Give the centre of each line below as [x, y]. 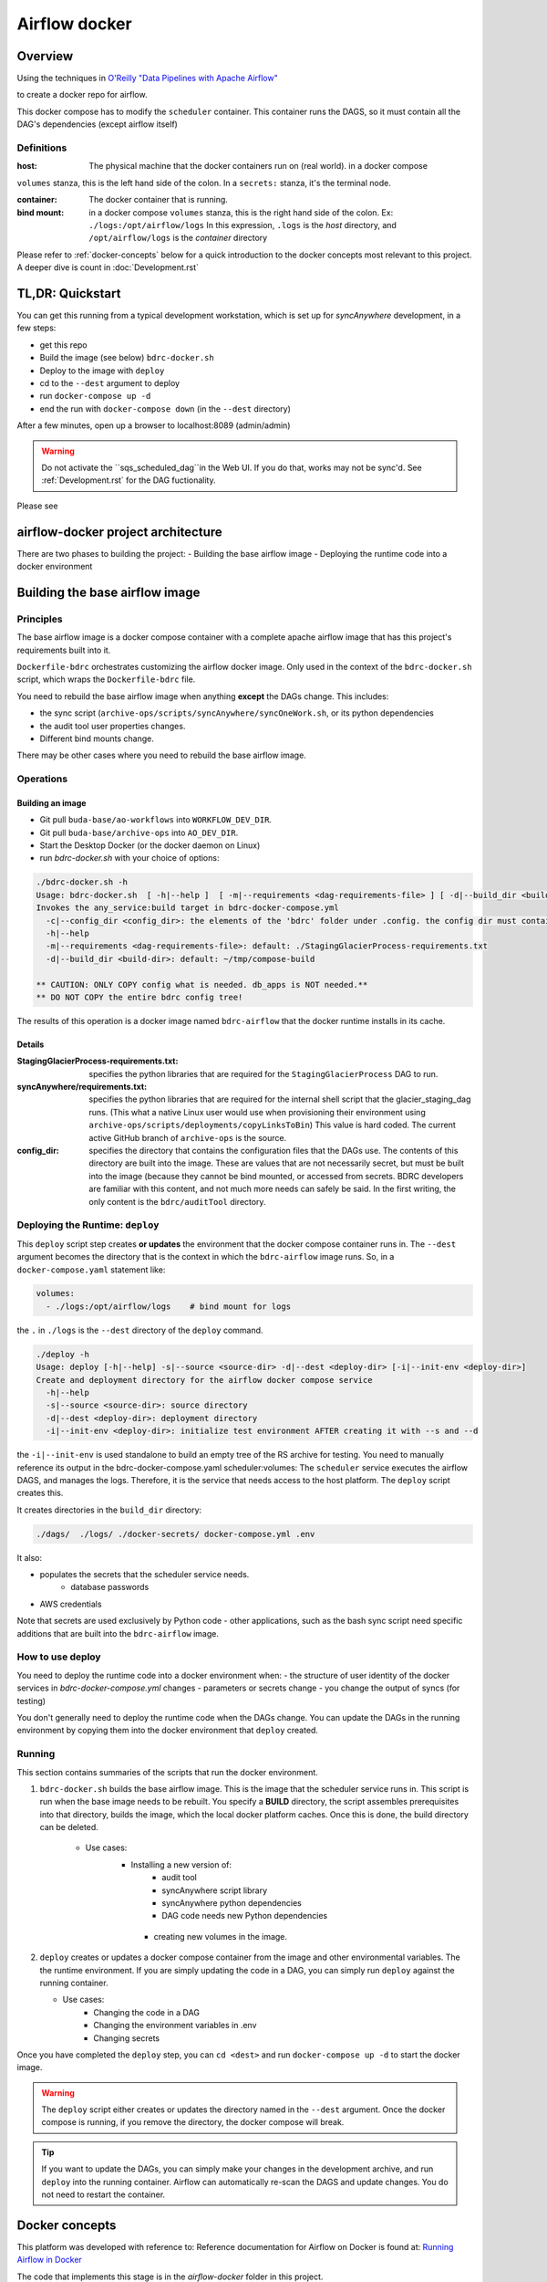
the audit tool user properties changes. [113, 726]
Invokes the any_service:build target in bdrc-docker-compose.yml [187, 908]
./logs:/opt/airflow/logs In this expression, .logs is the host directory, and [243, 225]
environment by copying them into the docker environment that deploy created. [168, 1731]
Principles [40, 619]
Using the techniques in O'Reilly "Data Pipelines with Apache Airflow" [147, 79]
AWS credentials [71, 1604]
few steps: [36, 328]
